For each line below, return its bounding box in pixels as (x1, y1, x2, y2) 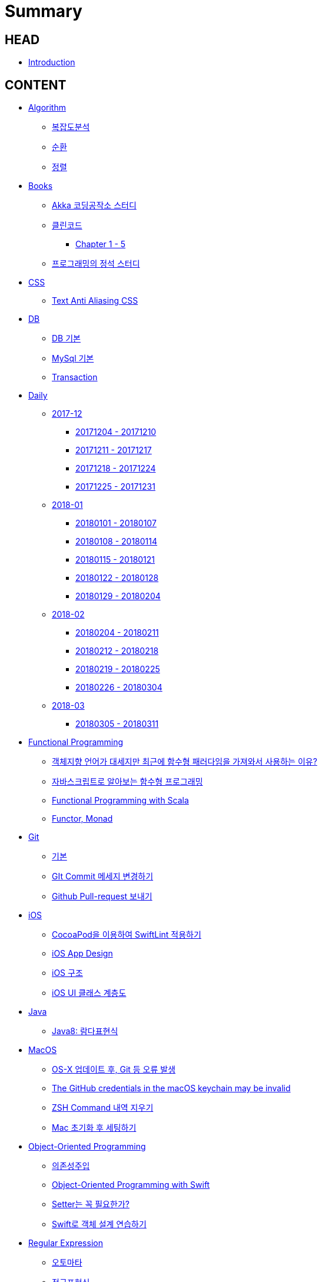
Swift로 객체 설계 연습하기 (52, 1219, 147, 1230)
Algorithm (28, 102, 66, 113)
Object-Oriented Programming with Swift (52, 1180, 210, 1190)
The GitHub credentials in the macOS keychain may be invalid (52, 1083, 291, 1094)
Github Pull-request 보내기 (52, 891, 152, 902)
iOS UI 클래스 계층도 (52, 988, 127, 998)
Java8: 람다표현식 (52, 1026, 118, 1037)
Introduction (28, 57, 75, 68)
